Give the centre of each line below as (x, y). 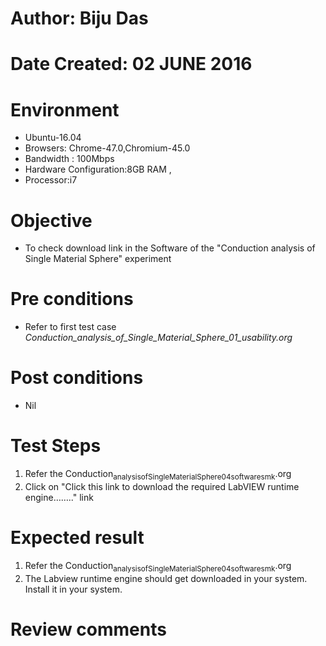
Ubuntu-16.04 (53, 138)
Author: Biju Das (79, 18)
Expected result (77, 538)
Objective (51, 220)
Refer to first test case (70, 327)
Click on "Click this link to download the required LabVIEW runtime (162, 486)
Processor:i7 (51, 180)
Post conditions (77, 378)
